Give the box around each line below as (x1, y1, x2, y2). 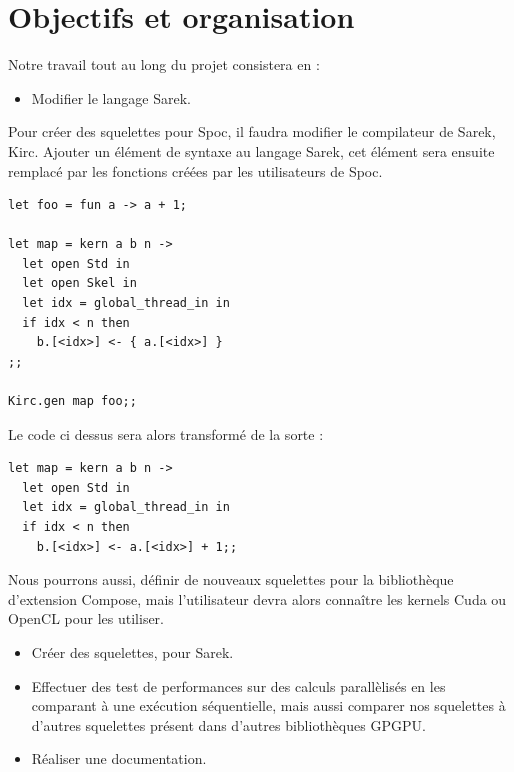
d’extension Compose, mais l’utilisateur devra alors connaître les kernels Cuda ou (8, 588, 507, 609)
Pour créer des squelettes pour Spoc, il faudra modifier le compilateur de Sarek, (8, 121, 496, 142)
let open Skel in (22, 276, 137, 291)
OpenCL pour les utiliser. (8, 608, 165, 629)
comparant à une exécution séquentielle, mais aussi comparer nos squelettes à (31, 695, 506, 716)
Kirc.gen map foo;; (8, 394, 137, 409)
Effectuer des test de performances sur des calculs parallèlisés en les (31, 675, 446, 696)
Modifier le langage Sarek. (31, 87, 191, 108)
